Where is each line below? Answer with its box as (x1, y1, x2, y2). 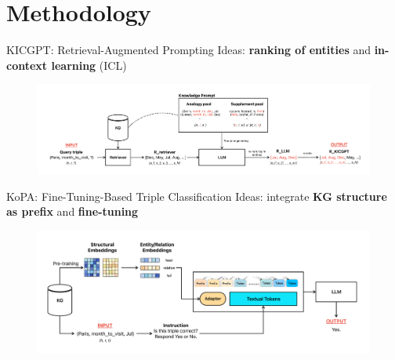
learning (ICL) (51, 56, 127, 73)
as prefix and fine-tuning (6, 203, 139, 220)
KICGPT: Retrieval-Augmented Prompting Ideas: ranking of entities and (6, 42, 371, 58)
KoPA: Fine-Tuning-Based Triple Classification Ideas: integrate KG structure (6, 187, 387, 204)
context (6, 56, 48, 73)
